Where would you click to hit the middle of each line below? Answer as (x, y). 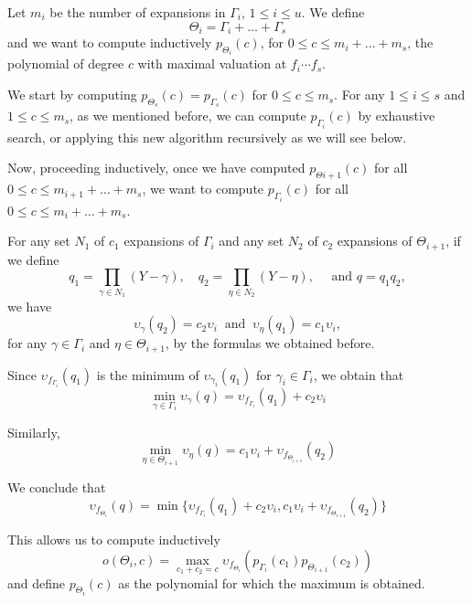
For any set (39, 241)
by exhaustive (397, 116)
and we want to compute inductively (110, 42)
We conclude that (57, 487)
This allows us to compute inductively (114, 540)
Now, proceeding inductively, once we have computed (156, 168)
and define (37, 582)
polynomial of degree (66, 63)
